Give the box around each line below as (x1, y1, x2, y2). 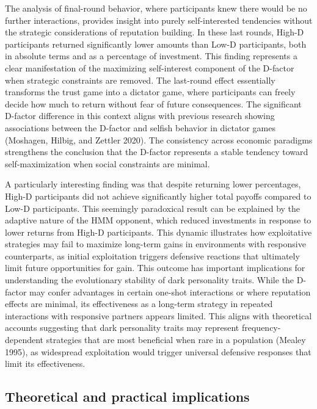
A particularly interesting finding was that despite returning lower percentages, (5, 178, 301, 190)
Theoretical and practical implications (5, 387, 250, 406)
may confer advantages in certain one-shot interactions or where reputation (29, 285, 311, 298)
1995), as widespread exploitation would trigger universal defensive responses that (5, 345, 312, 358)
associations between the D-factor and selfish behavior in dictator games (5, 121, 275, 134)
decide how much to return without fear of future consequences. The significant (5, 97, 302, 110)
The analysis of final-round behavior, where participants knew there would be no (5, 2, 307, 14)
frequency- (241, 321, 281, 334)
